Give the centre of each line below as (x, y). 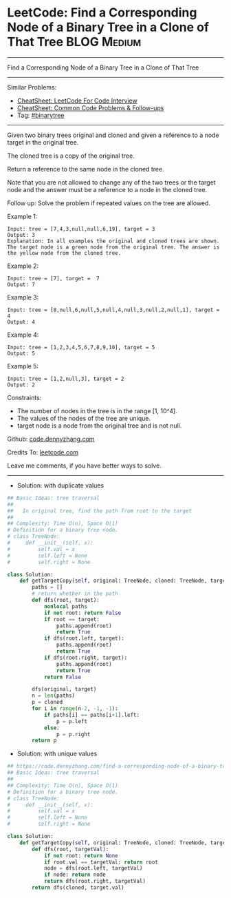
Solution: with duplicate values (60, 485)
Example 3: (23, 297)
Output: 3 (21, 235)
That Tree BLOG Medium (74, 42)
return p (44, 741)
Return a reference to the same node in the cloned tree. (86, 169)
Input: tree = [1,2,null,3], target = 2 (66, 379)
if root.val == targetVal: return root (101, 862)
